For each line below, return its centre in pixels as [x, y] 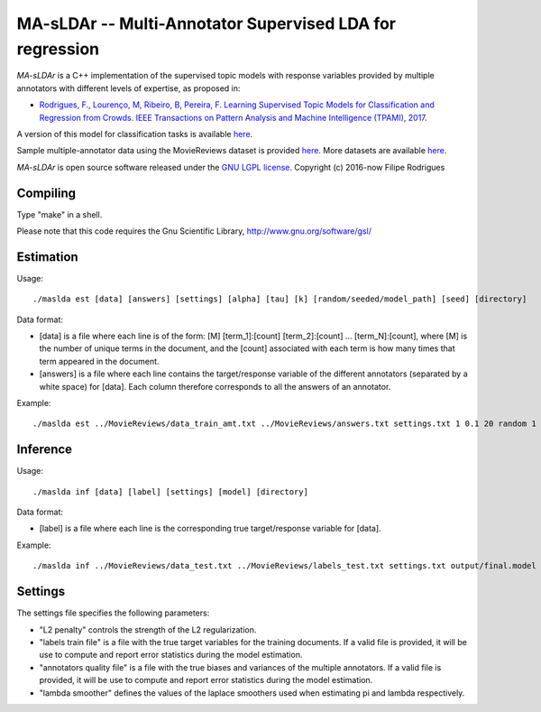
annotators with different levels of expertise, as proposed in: [128, 88]
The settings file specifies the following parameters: [113, 613]
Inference [44, 450]
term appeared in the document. [99, 361]
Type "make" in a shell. [60, 214]
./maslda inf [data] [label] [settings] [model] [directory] [170, 491]
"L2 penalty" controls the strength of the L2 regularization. [148, 629]
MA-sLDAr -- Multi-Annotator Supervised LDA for [206, 23]
